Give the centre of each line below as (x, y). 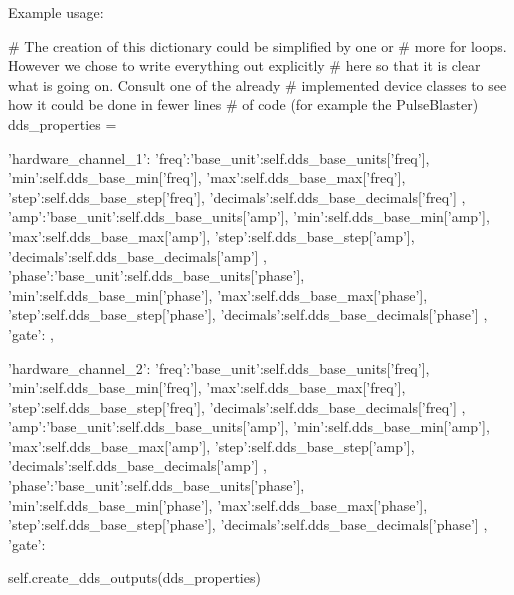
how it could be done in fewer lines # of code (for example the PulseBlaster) (243, 104)
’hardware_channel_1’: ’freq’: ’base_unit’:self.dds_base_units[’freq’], (219, 157)
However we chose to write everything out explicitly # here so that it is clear (244, 65)
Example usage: (56, 12)
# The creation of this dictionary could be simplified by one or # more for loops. (257, 45)
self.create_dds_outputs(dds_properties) (134, 577)
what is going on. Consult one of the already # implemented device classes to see (257, 84)
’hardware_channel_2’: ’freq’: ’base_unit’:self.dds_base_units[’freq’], (219, 367)
